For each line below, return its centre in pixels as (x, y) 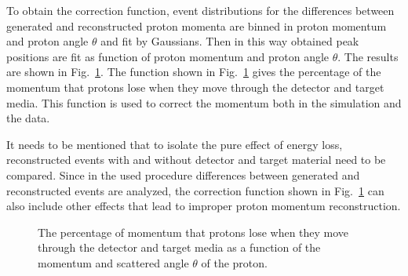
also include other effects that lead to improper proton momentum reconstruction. (204, 206)
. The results (368, 56)
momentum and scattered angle (113, 262)
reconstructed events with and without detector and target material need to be (196, 160)
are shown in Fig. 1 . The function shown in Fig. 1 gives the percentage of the (194, 72)
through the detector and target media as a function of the (179, 247)
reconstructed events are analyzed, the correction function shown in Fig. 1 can (195, 190)
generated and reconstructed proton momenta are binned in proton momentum (197, 25)
